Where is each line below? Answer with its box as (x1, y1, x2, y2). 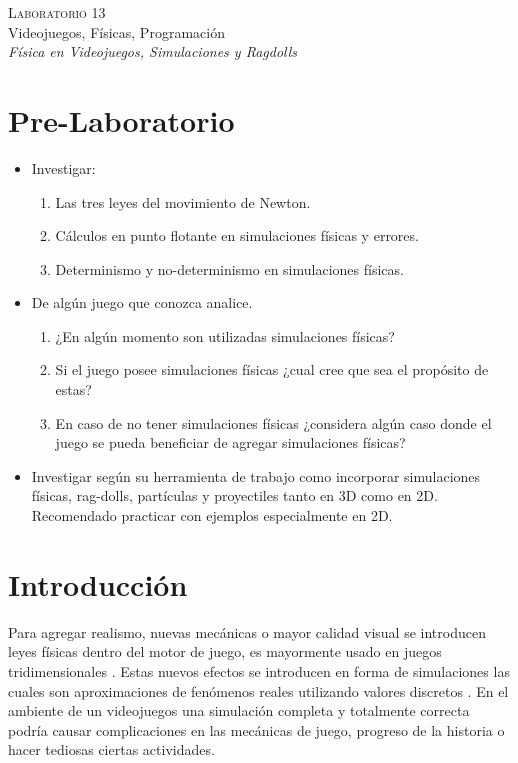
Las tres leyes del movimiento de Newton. (55, 191, 311, 212)
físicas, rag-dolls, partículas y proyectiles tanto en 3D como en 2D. (31, 485, 438, 506)
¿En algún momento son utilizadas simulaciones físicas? (55, 325, 395, 346)
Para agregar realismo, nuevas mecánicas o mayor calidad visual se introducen (8, 621, 486, 642)
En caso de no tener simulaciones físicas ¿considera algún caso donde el (55, 412, 492, 433)
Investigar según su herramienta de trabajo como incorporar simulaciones (31, 465, 481, 486)
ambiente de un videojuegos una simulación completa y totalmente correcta (8, 700, 470, 721)
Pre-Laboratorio (8, 99, 235, 140)
